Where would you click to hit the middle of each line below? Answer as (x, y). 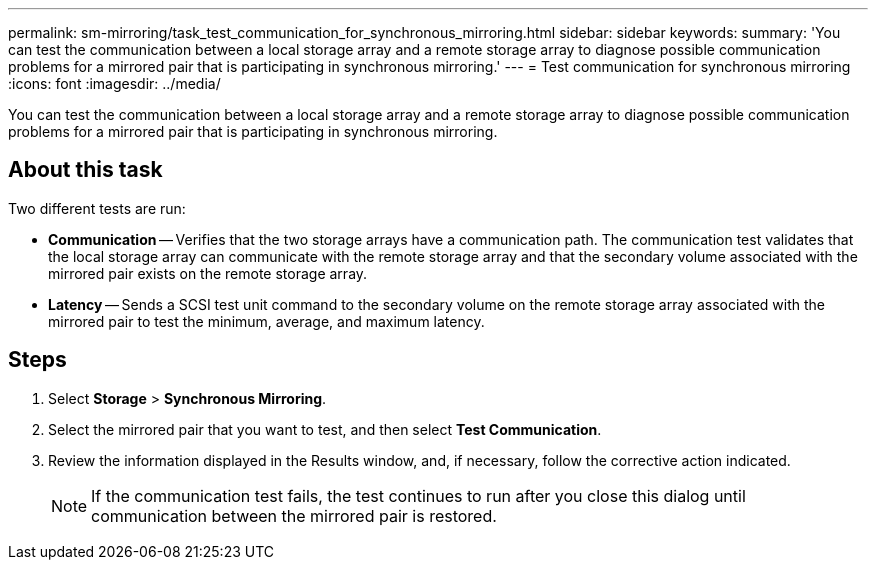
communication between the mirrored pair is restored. (294, 515)
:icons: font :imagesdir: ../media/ (114, 83)
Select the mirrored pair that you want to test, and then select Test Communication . (325, 429)
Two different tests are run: (97, 208)
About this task (85, 170)
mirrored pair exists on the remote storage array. (208, 273)
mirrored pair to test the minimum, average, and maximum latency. (266, 321)
